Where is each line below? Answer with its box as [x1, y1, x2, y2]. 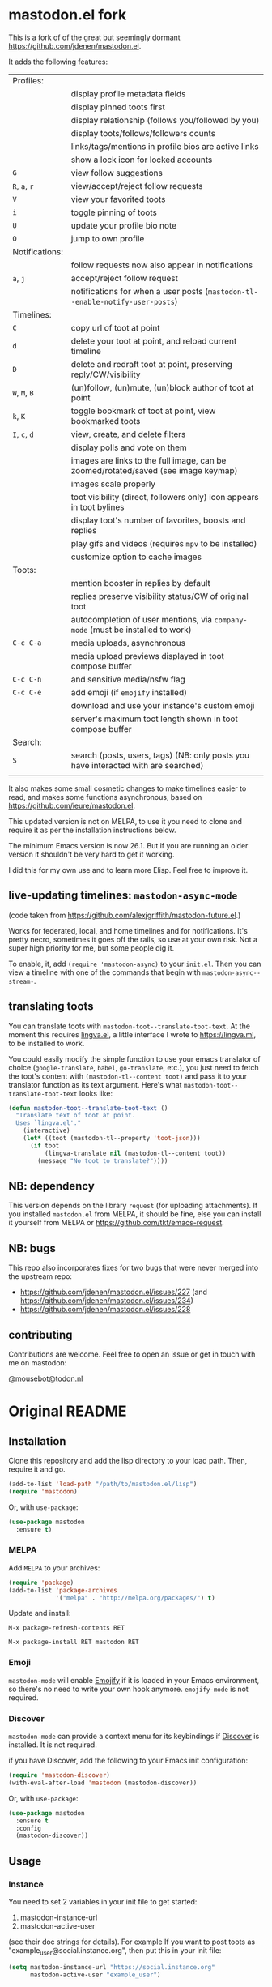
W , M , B [12, 387, 34, 398]
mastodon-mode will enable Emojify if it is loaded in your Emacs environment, [8, 1675, 260, 1685]
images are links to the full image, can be [70, 455, 227, 466]
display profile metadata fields [70, 88, 186, 99]
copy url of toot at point [70, 322, 160, 333]
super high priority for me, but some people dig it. [8, 942, 175, 953]
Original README [8, 1402, 127, 1421]
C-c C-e [12, 687, 42, 697]
